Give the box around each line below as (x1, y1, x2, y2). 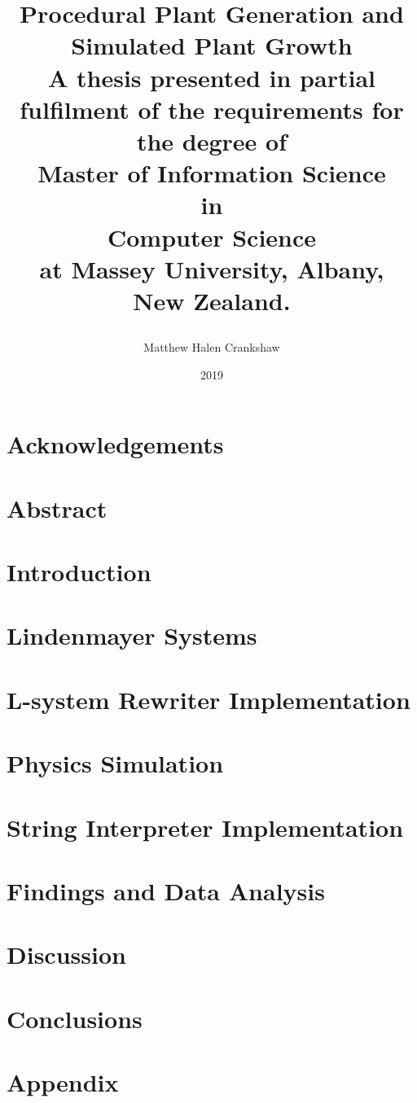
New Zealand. (133, 283, 291, 317)
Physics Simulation (7, 746, 224, 780)
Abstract (7, 491, 108, 524)
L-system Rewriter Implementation (7, 682, 410, 716)
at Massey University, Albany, (39, 252, 384, 285)
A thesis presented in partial (48, 60, 375, 94)
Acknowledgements (7, 427, 224, 461)
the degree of (136, 124, 288, 157)
